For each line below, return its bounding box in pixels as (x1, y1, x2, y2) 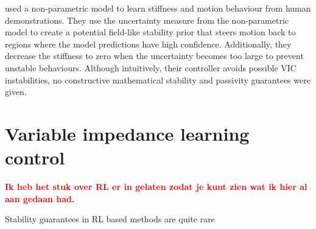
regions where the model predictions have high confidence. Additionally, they (5, 37, 292, 50)
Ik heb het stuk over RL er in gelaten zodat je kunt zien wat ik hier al (5, 180, 307, 193)
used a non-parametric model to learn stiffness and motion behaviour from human (5, 2, 311, 14)
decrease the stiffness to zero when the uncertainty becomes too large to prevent (5, 49, 304, 62)
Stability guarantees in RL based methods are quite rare (5, 213, 215, 225)
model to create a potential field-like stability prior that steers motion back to (5, 26, 296, 38)
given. (5, 85, 27, 98)
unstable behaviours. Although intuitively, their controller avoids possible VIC (5, 61, 297, 74)
